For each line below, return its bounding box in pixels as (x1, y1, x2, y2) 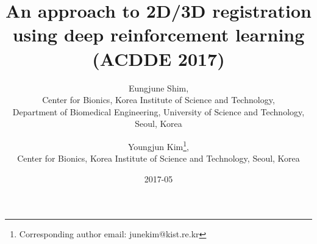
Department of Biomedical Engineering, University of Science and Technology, (12, 105, 305, 118)
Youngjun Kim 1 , (127, 138, 189, 152)
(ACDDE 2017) (92, 46, 225, 71)
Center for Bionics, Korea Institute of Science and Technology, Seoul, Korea (17, 152, 300, 165)
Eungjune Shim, (128, 81, 189, 94)
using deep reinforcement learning (12, 22, 305, 47)
